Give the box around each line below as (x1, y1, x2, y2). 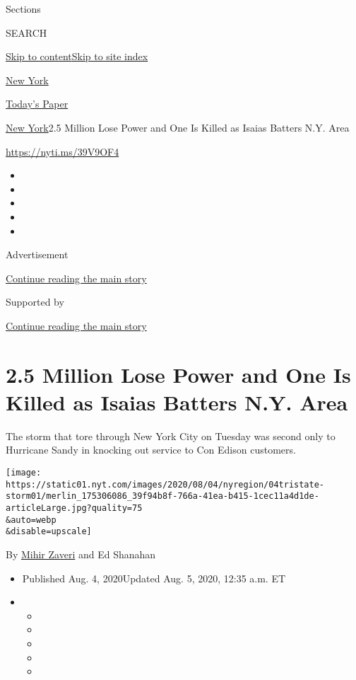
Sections (6, 1, 41, 16)
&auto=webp (6, 514, 57, 525)
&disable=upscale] (6, 526, 92, 537)
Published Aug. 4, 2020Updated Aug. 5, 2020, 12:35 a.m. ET (22, 570, 286, 585)
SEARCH (6, 25, 47, 40)
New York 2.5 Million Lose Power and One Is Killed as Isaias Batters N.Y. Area (6, 120, 350, 134)
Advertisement (6, 247, 69, 262)
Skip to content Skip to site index (6, 49, 148, 64)
